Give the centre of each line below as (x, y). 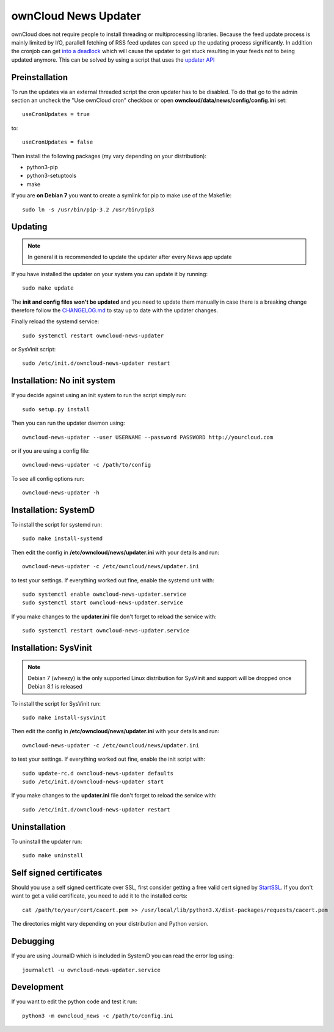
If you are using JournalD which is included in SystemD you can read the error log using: (123, 956)
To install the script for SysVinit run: (56, 703)
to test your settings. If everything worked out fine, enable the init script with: (108, 759)
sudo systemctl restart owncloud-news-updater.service (106, 631)
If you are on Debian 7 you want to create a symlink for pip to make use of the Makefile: (122, 196)
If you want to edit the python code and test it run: (74, 1001)
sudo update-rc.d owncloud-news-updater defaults (98, 773)
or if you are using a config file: (50, 451)
